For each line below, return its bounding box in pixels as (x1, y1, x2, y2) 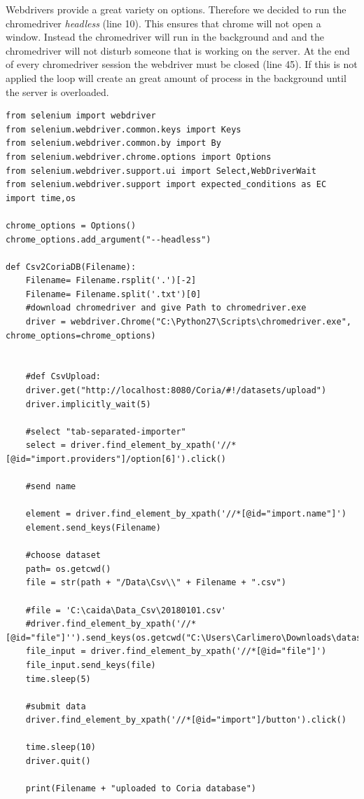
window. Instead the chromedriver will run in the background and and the (6, 29, 324, 44)
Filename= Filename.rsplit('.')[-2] (25, 275, 197, 286)
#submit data (25, 701, 86, 711)
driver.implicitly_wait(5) (25, 399, 151, 409)
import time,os (6, 193, 76, 203)
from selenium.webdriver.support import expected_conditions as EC (6, 179, 327, 190)
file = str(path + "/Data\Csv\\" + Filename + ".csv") (25, 578, 286, 588)
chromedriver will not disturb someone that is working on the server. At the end (6, 43, 350, 57)
